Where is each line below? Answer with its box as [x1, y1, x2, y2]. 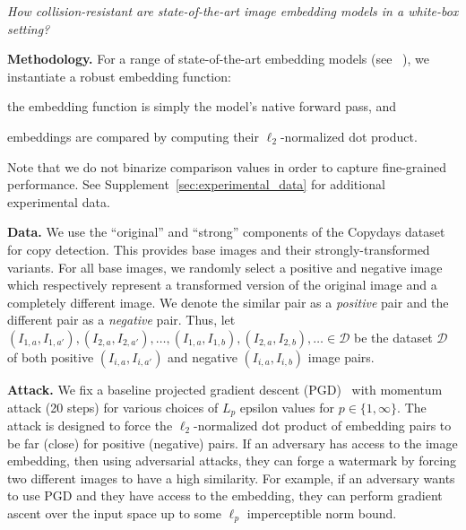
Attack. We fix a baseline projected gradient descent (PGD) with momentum [7, 379, 443, 398]
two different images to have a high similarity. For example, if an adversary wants [7, 468, 455, 487]
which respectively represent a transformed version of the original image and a [7, 275, 437, 294]
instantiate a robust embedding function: [7, 66, 231, 85]
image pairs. [307, 347, 375, 366]
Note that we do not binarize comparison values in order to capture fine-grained [7, 157, 446, 176]
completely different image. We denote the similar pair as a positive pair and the [7, 292, 449, 311]
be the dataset [354, 327, 433, 346]
